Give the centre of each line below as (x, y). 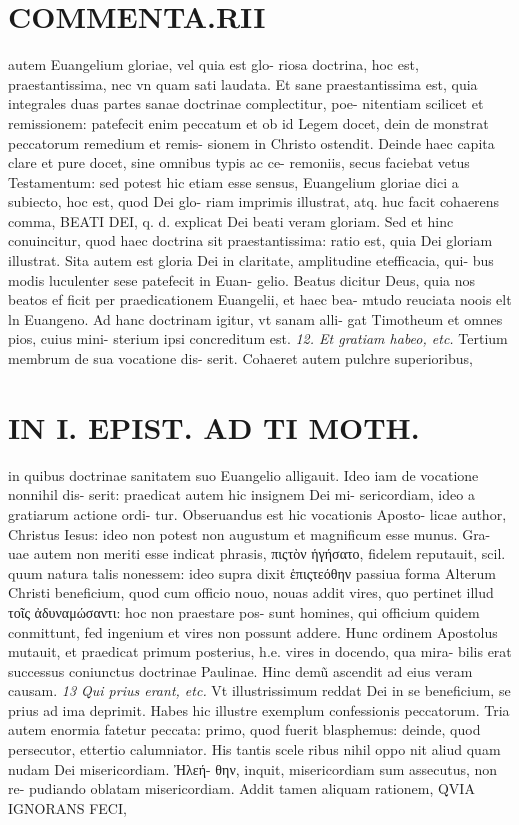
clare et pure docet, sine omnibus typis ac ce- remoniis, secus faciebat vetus (239, 162)
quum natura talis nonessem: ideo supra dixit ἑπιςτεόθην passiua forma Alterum (252, 572)
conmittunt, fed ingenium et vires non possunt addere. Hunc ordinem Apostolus (253, 631)
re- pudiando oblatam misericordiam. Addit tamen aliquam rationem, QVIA (241, 788)
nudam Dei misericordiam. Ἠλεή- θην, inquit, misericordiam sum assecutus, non (253, 768)
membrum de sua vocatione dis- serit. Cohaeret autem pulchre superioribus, (240, 358)
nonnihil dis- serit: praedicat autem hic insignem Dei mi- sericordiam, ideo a (241, 494)
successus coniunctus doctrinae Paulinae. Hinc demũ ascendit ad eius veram (240, 670)
